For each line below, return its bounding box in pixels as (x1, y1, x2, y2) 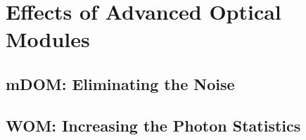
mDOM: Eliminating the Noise (6, 72, 235, 94)
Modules (6, 25, 90, 53)
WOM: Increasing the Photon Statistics (6, 114, 301, 136)
